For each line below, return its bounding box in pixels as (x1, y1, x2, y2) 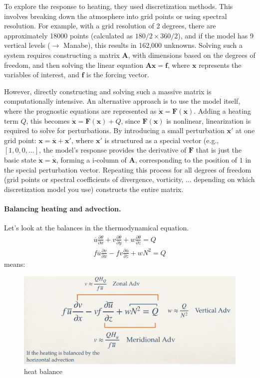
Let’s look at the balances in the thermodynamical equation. (4, 222, 189, 233)
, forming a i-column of (56, 154, 127, 165)
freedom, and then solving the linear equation (4, 59, 144, 70)
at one (236, 125, 255, 136)
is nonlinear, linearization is (166, 115, 251, 126)
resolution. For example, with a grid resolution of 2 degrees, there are (4, 20, 216, 31)
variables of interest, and (4, 69, 79, 80)
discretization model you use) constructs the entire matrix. (4, 184, 184, 194)
